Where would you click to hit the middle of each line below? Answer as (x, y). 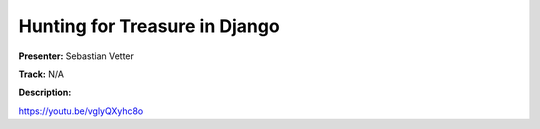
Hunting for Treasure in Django (149, 26)
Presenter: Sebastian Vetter (76, 56)
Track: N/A (41, 74)
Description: (45, 92)
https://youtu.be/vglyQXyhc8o (81, 111)
